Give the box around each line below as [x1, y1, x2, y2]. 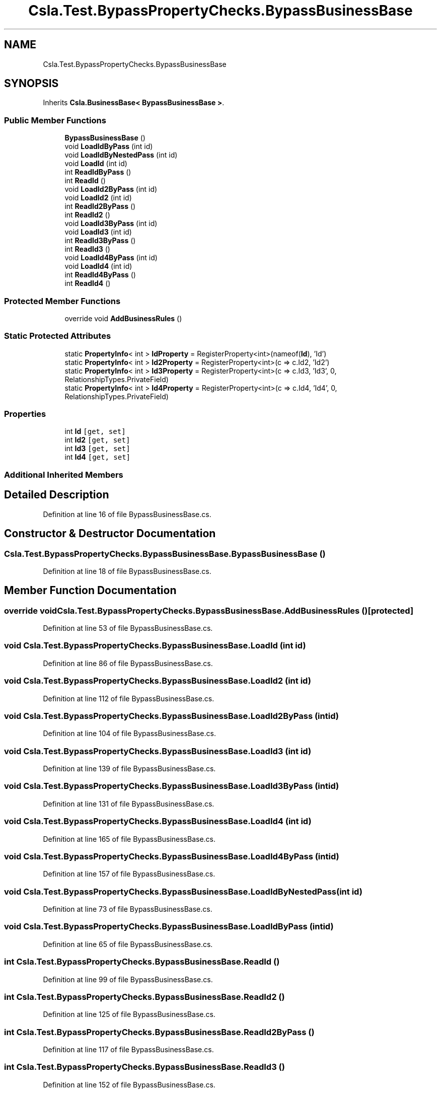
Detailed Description [4, 488, 109, 501]
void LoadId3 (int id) [64, 228, 132, 237]
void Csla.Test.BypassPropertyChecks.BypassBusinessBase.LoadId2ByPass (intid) [4, 710, 339, 721]
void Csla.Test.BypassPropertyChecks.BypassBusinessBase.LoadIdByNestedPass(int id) [4, 886, 362, 897]
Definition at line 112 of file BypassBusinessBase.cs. [43, 694, 214, 703]
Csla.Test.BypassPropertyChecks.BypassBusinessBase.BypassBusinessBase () [4, 548, 326, 559]
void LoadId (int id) [64, 159, 127, 168]
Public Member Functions [4, 115, 106, 125]
